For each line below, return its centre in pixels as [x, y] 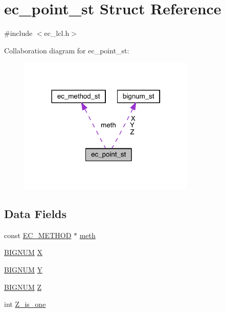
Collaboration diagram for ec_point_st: [67, 50]
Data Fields [36, 213]
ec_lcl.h [57, 33]
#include [18, 33]
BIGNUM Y [23, 269]
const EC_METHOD [38, 235]
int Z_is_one [25, 304]
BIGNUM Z [23, 287]
